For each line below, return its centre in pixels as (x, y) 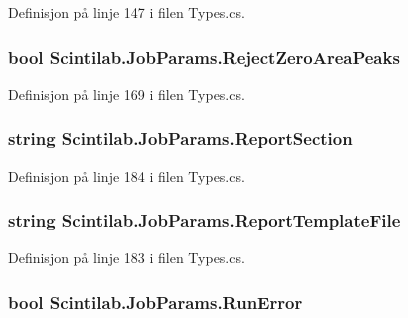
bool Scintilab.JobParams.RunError (155, 301)
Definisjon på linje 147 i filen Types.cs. (126, 12)
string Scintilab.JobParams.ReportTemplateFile (204, 220)
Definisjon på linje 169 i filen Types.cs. (126, 93)
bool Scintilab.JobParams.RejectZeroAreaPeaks (204, 56)
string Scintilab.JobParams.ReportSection (180, 138)
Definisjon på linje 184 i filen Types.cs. (126, 175)
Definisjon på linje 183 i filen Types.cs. (126, 257)
